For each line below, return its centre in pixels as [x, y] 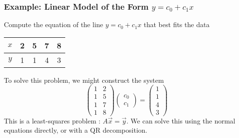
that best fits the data [177, 24]
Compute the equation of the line [54, 24]
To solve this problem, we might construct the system [84, 80]
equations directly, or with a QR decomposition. [76, 130]
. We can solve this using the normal [181, 120]
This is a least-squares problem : [52, 120]
